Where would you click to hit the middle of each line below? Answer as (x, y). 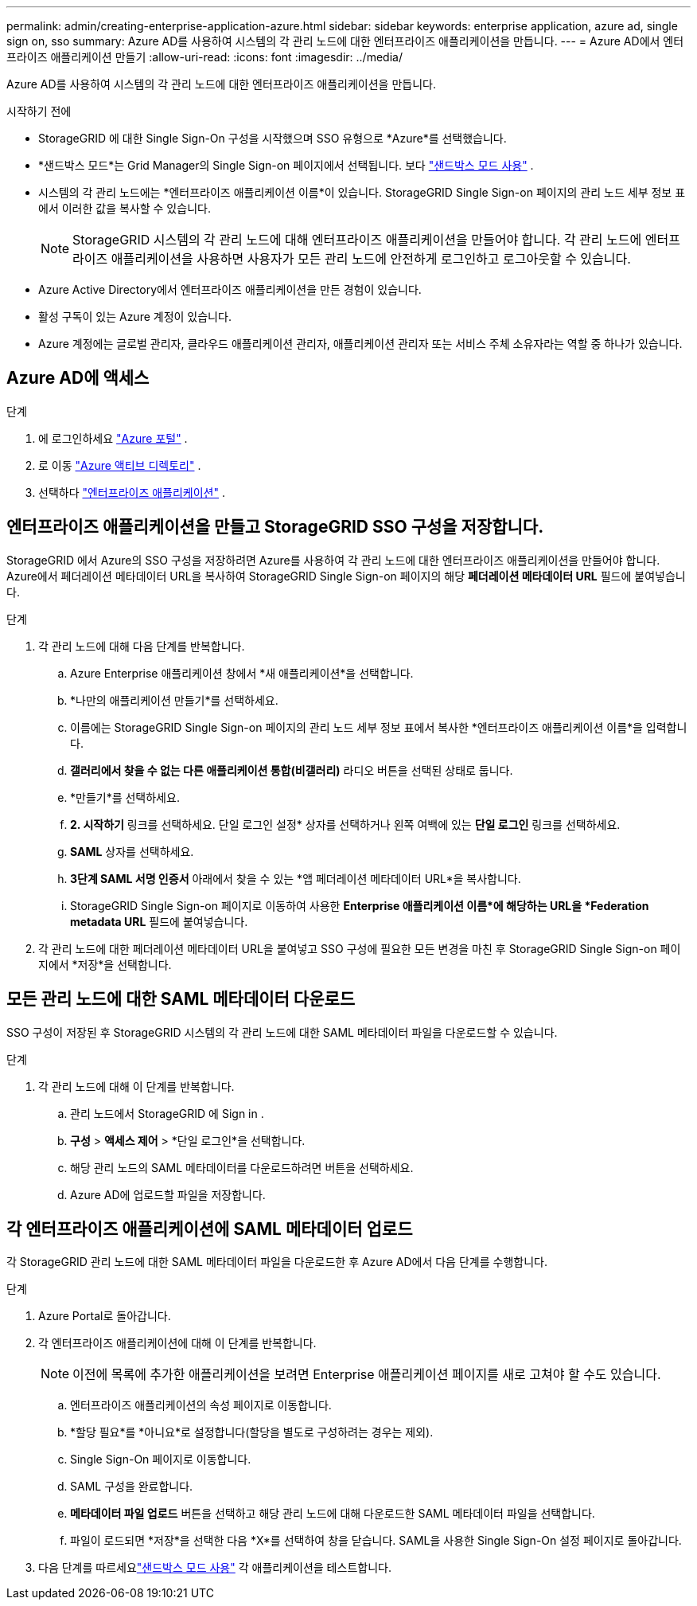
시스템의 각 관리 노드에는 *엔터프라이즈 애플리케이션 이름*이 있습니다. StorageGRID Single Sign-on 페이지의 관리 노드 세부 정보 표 (362, 192)
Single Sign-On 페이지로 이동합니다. (161, 1459)
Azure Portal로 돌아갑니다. (105, 1316)
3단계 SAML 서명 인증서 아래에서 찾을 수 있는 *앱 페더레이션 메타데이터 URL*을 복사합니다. (296, 878)
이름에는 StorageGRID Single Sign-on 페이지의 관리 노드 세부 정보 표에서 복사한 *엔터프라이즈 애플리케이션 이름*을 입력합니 (379, 727)
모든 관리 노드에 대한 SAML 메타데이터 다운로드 (181, 999)
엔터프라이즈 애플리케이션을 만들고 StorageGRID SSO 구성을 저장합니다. (275, 527)
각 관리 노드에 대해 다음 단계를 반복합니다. (142, 646)
